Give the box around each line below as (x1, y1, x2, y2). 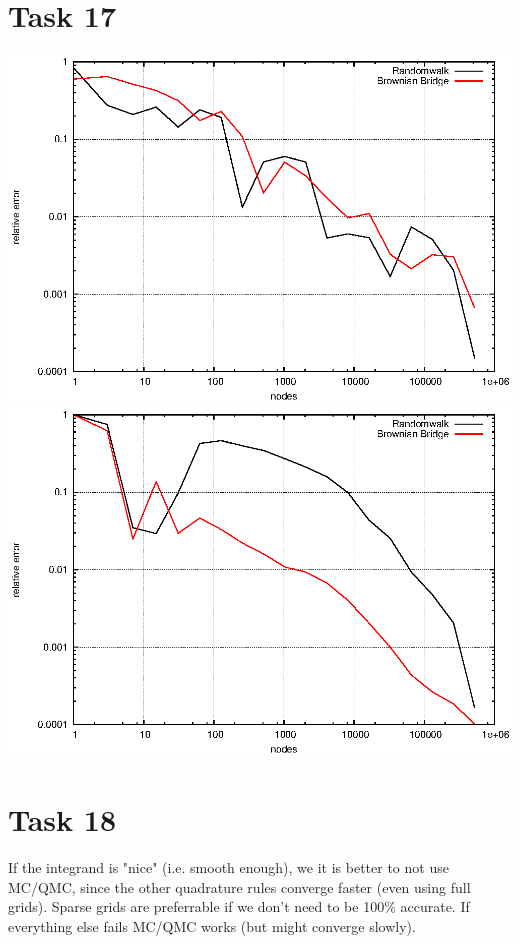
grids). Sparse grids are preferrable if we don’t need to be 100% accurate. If (8, 896, 470, 917)
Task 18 (8, 799, 116, 840)
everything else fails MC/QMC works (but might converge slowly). (8, 915, 416, 936)
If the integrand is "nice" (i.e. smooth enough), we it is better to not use (8, 856, 449, 877)
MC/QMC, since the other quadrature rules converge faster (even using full (8, 876, 471, 897)
